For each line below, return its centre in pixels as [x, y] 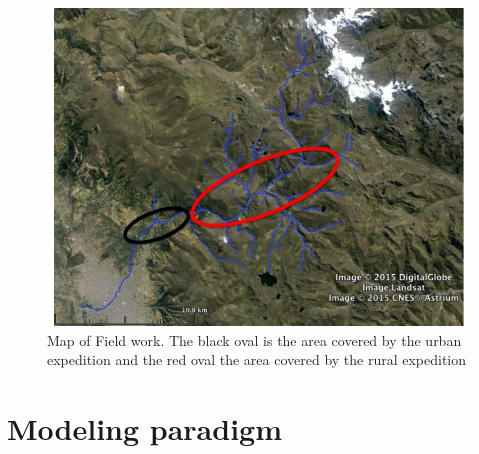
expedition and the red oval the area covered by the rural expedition [257, 359]
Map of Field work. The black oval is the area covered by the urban [254, 339]
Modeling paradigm [145, 427]
